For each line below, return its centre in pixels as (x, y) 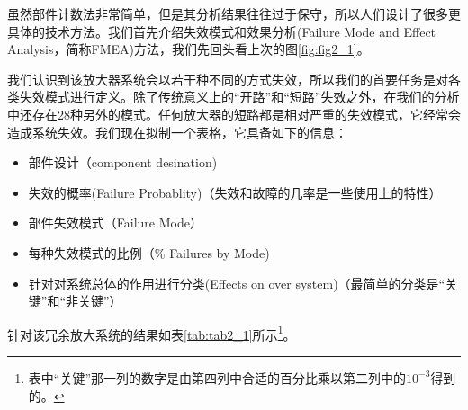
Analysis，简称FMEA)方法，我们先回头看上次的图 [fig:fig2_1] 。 (189, 49)
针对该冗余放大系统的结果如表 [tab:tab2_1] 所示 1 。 (152, 333)
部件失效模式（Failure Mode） (115, 223)
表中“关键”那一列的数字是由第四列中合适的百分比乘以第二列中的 (217, 377)
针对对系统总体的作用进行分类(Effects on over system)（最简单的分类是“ (237, 283)
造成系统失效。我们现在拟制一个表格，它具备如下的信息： (177, 132)
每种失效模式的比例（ (91, 252)
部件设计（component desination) (123, 162)
